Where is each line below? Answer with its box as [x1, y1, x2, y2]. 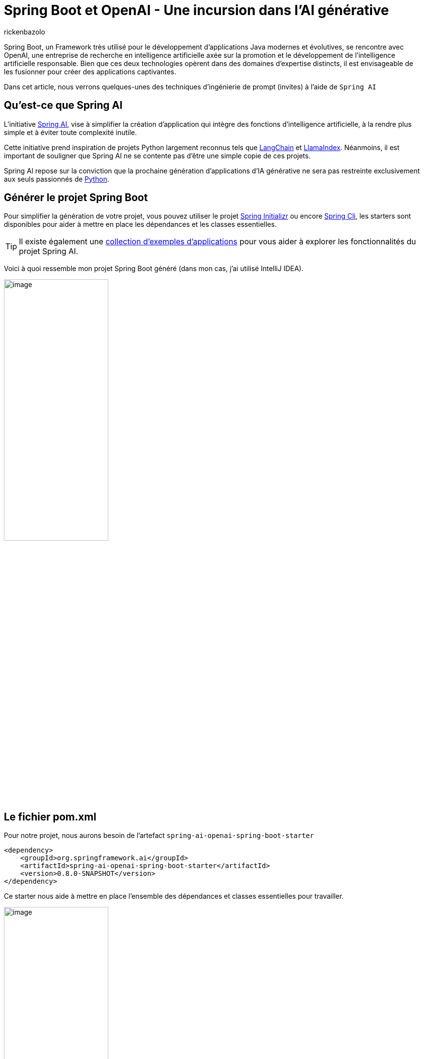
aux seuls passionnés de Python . [4, 174, 109, 183]
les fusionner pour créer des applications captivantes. [4, 67, 176, 76]
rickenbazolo [4, 27, 45, 36]
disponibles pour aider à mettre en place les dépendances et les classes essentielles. [4, 220, 277, 229]
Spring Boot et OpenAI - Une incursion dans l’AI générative [4, 2, 389, 18]
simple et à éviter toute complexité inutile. [4, 128, 137, 137]
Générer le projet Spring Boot [4, 191, 148, 204]
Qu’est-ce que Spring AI [4, 99, 123, 112]
